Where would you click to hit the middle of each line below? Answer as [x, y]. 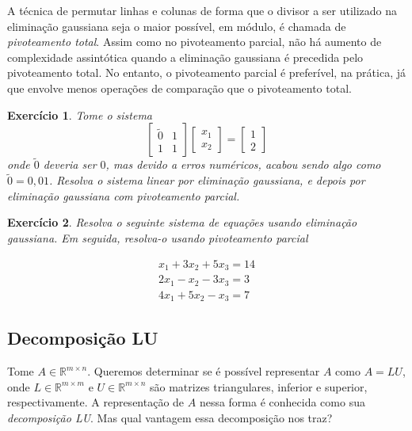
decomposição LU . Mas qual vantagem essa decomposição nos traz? [170, 418]
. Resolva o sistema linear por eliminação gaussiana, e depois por [207, 180]
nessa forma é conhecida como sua [282, 402]
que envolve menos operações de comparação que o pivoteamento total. [179, 88]
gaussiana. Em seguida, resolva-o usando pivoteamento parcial [158, 237]
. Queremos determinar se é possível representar [204, 371]
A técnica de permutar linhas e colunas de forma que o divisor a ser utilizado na [202, 10]
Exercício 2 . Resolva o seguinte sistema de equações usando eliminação [182, 222]
